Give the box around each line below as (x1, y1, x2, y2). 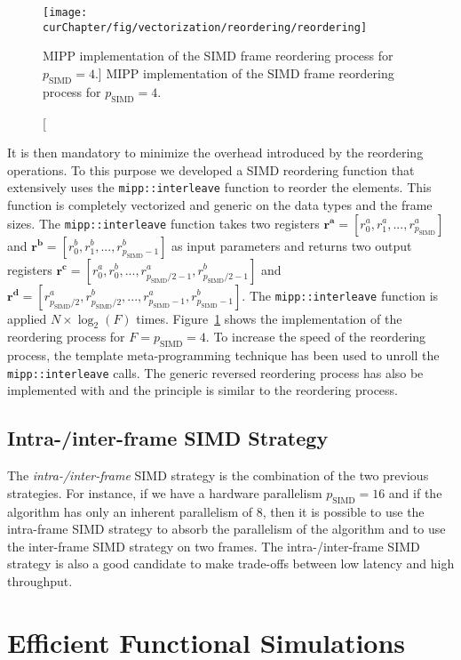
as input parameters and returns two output (171, 236, 412, 254)
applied (7, 309, 47, 327)
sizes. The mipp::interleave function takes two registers (7, 213, 320, 232)
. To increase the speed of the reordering (205, 327, 426, 346)
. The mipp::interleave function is (242, 286, 439, 304)
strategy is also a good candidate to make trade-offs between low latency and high (7, 554, 455, 573)
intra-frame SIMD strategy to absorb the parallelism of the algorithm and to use (7, 519, 446, 538)
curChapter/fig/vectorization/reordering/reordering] (43, 20, 368, 34)
